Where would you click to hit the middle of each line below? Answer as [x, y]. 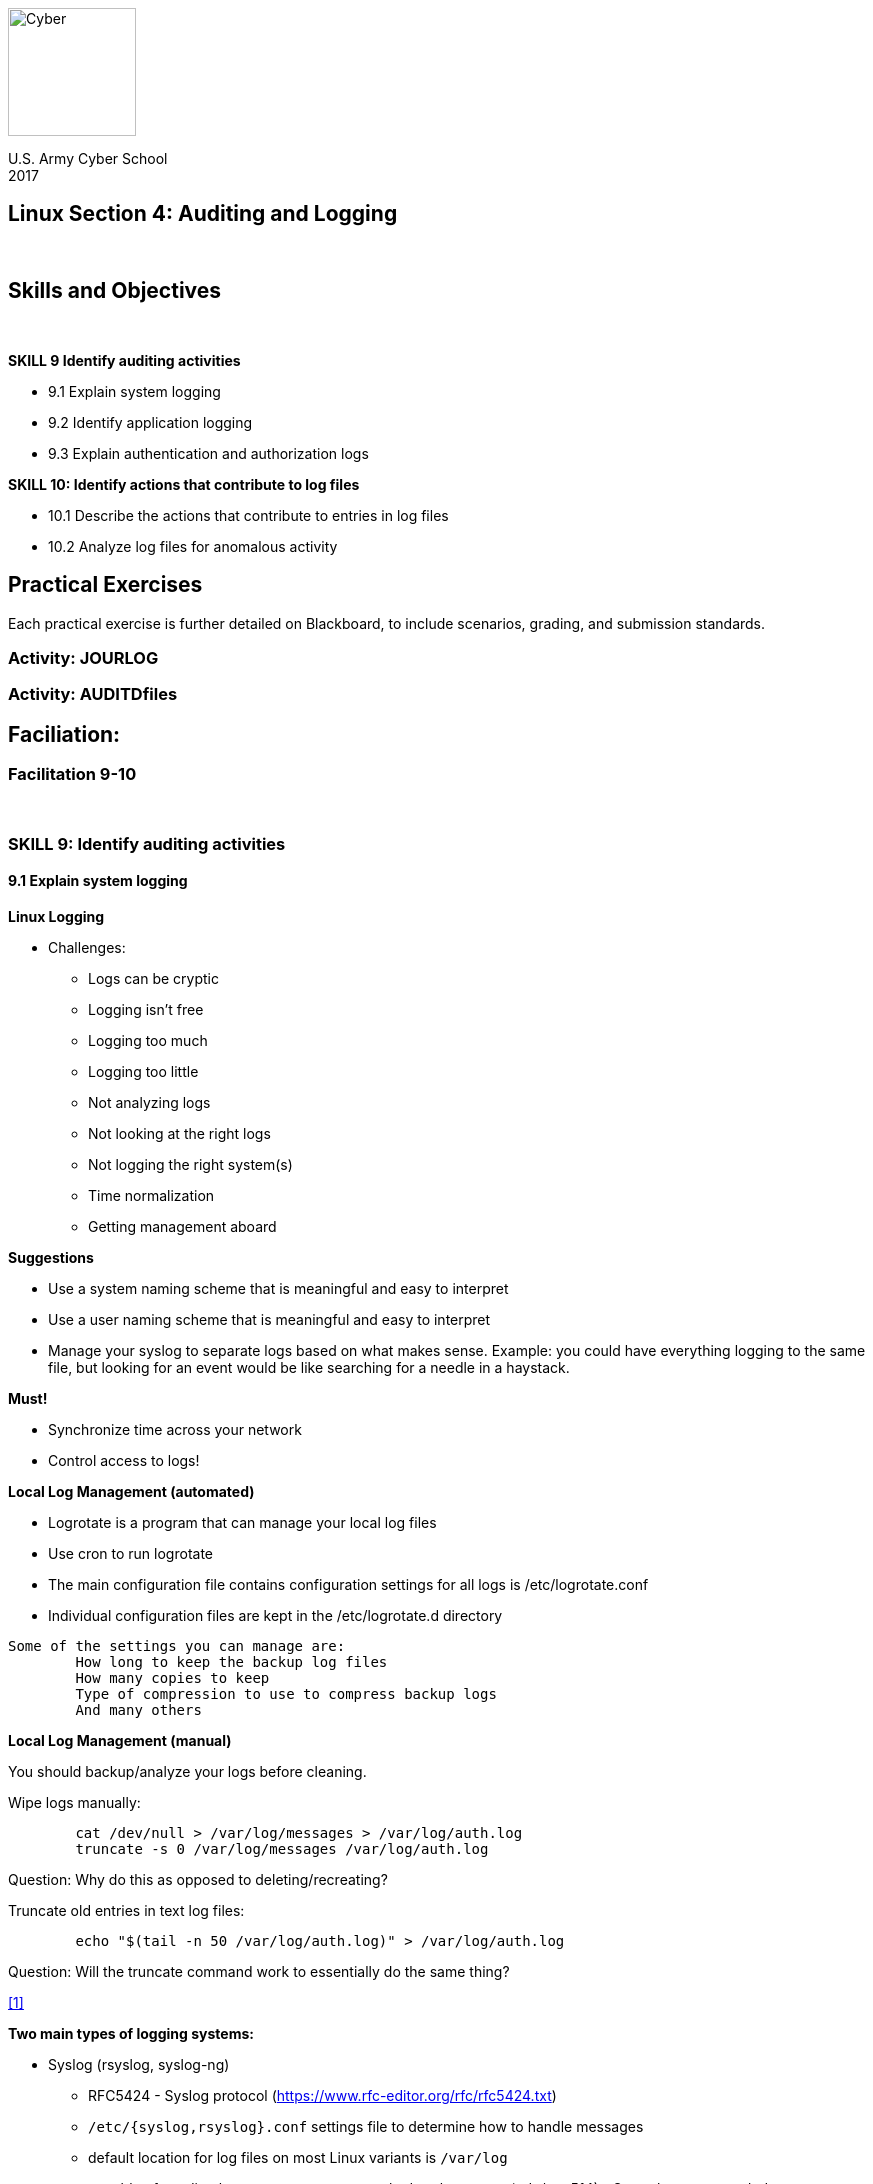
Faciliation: [64, 734]
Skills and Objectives [115, 291]
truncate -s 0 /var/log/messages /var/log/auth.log [282, 1849]
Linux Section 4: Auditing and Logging [203, 214]
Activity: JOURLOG [83, 657]
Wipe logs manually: [74, 1803]
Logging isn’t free [146, 1010]
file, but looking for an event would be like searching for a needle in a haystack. [309, 1368]
